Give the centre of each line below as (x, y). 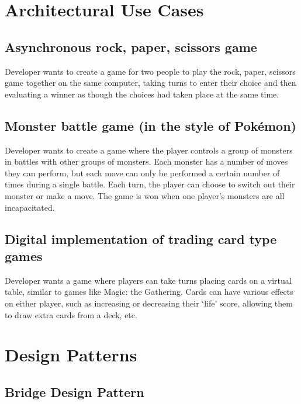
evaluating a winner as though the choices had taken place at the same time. (142, 94)
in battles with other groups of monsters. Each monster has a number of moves (146, 161)
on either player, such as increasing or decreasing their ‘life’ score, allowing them (149, 303)
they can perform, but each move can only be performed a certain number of (142, 173)
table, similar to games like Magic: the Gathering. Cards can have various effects (149, 292)
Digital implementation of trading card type (141, 238)
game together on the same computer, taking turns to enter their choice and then (150, 83)
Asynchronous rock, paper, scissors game (131, 46)
